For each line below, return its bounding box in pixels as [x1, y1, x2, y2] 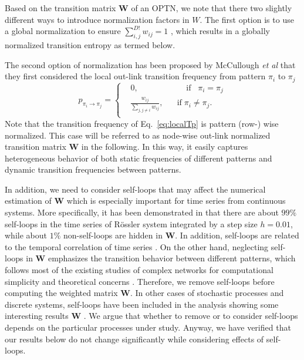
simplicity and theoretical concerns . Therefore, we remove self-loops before [5, 275, 275, 287]
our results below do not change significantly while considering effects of [5, 332, 264, 345]
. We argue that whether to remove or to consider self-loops [83, 309, 298, 322]
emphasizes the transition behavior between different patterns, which [48, 252, 296, 264]
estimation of [5, 194, 52, 207]
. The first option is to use [200, 13, 294, 25]
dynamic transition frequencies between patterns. [5, 163, 181, 176]
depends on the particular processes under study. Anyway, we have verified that [5, 321, 291, 333]
